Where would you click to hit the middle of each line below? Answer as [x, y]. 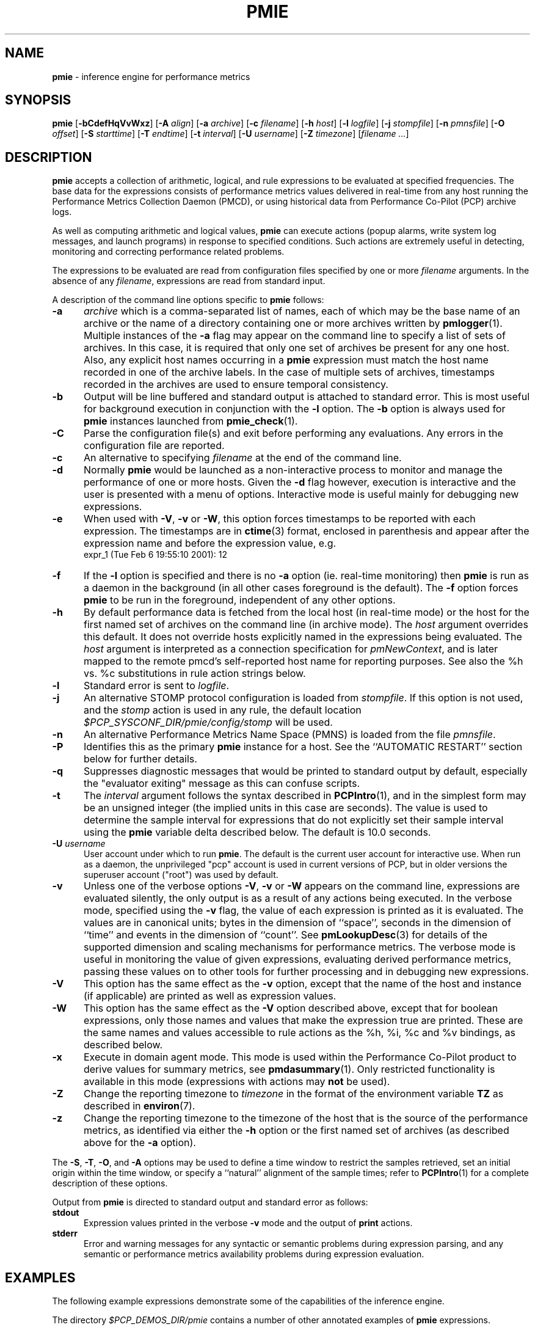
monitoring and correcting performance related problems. [168, 252]
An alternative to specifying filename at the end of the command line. [242, 458]
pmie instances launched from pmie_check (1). [191, 421]
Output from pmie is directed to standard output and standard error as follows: [210, 1202]
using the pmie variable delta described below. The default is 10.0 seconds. [257, 832]
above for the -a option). [140, 1143]
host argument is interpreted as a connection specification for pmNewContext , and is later [291, 649]
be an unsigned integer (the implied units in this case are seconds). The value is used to [286, 808]
